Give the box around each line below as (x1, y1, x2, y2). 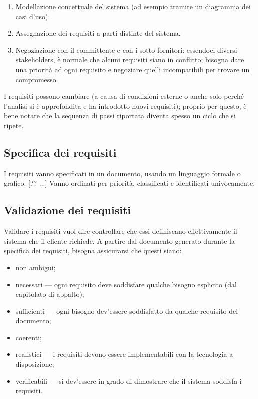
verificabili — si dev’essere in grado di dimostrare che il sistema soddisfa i (15, 375, 242, 386)
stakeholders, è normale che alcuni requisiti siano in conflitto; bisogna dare (15, 54, 244, 65)
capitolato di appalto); (15, 289, 84, 299)
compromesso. (15, 74, 58, 84)
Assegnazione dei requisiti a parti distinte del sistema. (15, 28, 181, 38)
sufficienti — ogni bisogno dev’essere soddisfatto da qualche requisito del (15, 305, 238, 316)
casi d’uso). (15, 11, 50, 21)
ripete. (4, 120, 24, 130)
